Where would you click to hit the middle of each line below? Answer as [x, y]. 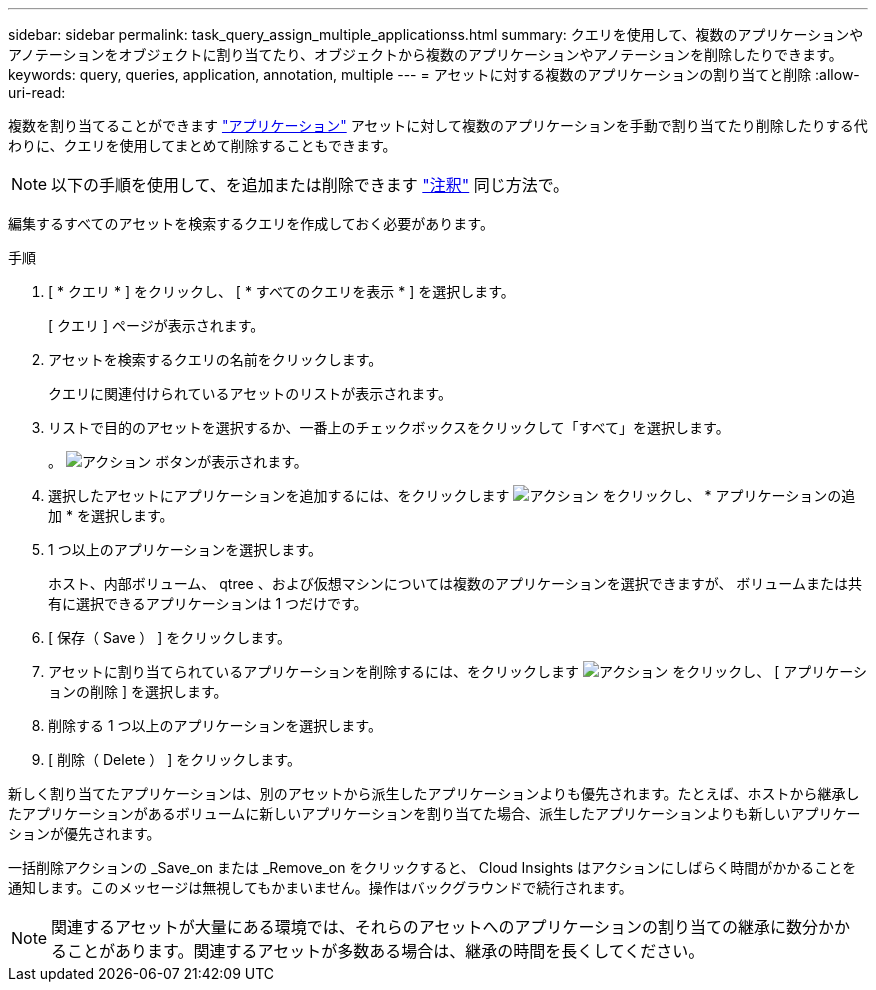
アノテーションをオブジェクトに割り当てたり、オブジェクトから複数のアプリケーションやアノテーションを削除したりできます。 [425, 54]
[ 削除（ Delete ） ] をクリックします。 [174, 759]
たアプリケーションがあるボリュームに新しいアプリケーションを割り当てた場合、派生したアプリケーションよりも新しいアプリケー [434, 813]
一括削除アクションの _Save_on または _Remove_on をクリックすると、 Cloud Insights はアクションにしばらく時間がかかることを [432, 867]
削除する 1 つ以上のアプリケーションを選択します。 [215, 725]
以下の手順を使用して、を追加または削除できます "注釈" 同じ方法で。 [310, 185]
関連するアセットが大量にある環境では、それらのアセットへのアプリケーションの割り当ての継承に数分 [435, 927]
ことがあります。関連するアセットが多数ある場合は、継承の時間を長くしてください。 [386, 951]
